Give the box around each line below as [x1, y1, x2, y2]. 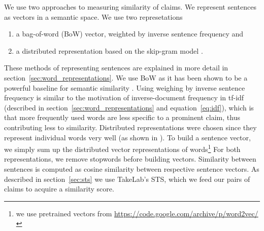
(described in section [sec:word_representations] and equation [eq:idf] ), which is [4, 102, 254, 112]
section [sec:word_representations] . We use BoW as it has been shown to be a [4, 72, 248, 83]
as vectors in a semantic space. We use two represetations [4, 11, 183, 22]
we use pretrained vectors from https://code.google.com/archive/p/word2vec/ [16, 208, 258, 218]
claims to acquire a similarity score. [4, 183, 114, 194]
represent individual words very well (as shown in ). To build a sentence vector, [4, 132, 251, 142]
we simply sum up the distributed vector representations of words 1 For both [4, 142, 241, 154]
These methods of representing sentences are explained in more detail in [4, 62, 228, 73]
